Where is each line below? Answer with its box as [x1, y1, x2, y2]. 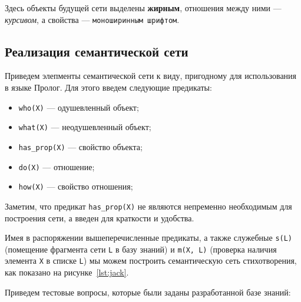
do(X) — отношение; [18, 160, 95, 172]
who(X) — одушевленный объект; [18, 101, 139, 113]
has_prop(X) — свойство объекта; [18, 140, 143, 152]
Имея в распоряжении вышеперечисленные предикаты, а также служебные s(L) [5, 231, 293, 244]
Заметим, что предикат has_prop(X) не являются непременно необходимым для [5, 200, 292, 212]
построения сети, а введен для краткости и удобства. [5, 211, 194, 224]
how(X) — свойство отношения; [18, 180, 133, 193]
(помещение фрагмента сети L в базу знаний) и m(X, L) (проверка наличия [5, 243, 277, 255]
